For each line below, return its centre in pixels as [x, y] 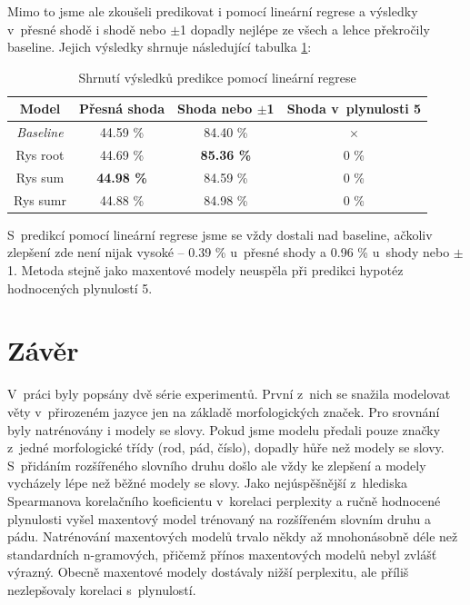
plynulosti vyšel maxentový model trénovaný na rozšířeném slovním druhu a [219, 518]
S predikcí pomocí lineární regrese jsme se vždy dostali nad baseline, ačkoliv [220, 234]
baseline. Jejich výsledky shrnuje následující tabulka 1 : [160, 47]
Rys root [40, 155]
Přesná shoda [122, 109]
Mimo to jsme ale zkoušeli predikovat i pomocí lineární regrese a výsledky [213, 11]
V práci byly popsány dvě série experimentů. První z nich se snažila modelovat [229, 394]
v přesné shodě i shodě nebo [87, 29]
